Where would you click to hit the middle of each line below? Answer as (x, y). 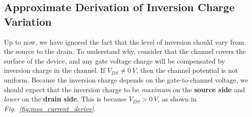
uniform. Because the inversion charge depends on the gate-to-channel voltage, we (126, 79)
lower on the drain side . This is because (65, 99)
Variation (28, 21)
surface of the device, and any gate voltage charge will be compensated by (115, 60)
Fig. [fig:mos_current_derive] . (50, 108)
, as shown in (177, 99)
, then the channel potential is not (187, 70)
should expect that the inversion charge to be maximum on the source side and (125, 89)
